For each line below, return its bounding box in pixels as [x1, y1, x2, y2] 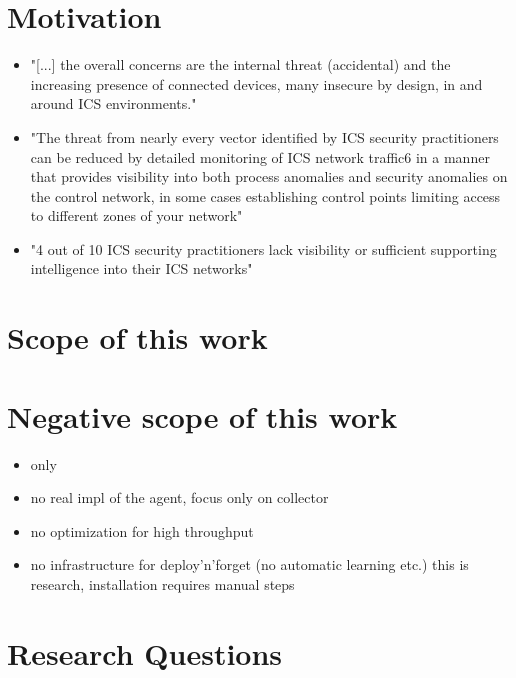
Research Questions [7, 632, 283, 673]
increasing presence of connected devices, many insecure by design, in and [30, 73, 483, 94]
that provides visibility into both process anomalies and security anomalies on [30, 166, 508, 187]
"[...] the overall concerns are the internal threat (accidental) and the [30, 54, 451, 75]
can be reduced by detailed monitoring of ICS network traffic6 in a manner [30, 146, 490, 167]
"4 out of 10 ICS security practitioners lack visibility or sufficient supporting [30, 238, 497, 259]
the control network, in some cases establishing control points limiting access [30, 185, 501, 206]
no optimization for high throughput [30, 520, 254, 541]
